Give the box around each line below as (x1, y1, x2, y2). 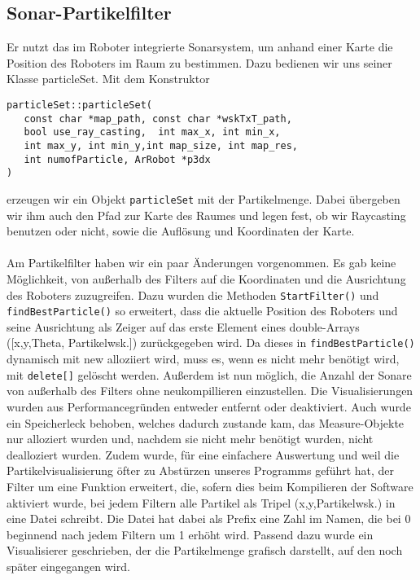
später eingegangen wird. (7, 557, 130, 574)
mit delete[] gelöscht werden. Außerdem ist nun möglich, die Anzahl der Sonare (7, 366, 412, 383)
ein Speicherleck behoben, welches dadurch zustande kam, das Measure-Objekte (7, 414, 405, 431)
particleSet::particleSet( (7, 99, 152, 111)
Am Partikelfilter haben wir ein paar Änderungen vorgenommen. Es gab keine (7, 254, 396, 271)
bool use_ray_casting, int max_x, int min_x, (24, 126, 281, 138)
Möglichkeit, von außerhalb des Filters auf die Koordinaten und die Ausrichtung (7, 270, 406, 287)
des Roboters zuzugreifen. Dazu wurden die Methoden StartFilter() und (7, 286, 379, 303)
